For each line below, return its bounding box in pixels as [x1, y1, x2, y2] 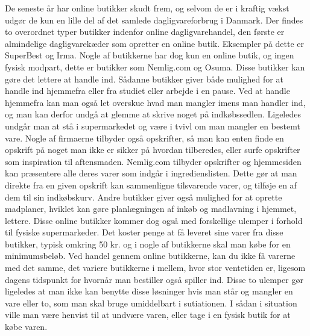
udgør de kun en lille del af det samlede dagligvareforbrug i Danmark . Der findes [5, 13, 303, 26]
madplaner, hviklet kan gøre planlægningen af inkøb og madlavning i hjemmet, [5, 202, 297, 215]
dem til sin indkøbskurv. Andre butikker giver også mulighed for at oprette [5, 190, 282, 203]
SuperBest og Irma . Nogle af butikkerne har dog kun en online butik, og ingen [5, 49, 294, 61]
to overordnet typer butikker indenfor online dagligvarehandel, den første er [5, 25, 285, 38]
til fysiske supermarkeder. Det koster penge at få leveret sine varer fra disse [5, 226, 283, 238]
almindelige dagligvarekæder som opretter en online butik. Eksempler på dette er [5, 37, 305, 49]
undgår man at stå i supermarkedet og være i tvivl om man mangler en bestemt [5, 119, 300, 132]
